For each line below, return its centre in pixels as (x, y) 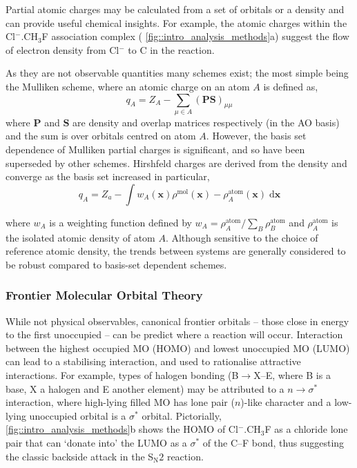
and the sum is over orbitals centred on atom (101, 136)
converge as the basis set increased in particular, (108, 176)
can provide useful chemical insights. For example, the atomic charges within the (176, 22)
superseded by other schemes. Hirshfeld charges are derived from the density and (176, 163)
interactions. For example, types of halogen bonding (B (122, 375)
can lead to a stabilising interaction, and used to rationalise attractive (153, 361)
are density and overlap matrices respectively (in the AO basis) (206, 122)
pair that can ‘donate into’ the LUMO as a (96, 442)
